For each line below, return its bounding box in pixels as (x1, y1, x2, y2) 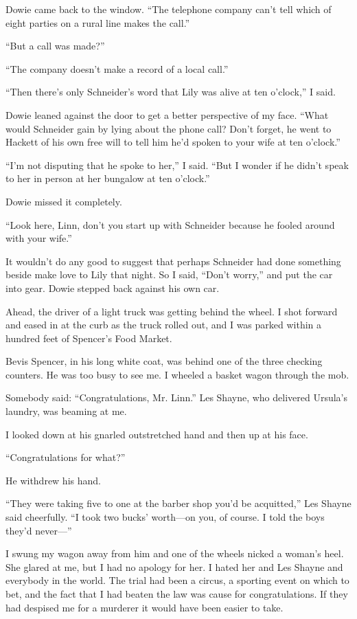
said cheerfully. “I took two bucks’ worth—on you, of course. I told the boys (5, 510, 325, 524)
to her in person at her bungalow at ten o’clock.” (5, 171, 210, 185)
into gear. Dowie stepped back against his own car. (5, 280, 220, 295)
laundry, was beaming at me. (5, 404, 127, 418)
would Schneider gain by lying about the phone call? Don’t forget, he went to (5, 121, 332, 135)
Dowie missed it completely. (5, 194, 122, 208)
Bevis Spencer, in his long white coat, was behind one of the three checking (5, 354, 323, 368)
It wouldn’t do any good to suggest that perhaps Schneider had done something (5, 254, 341, 268)
